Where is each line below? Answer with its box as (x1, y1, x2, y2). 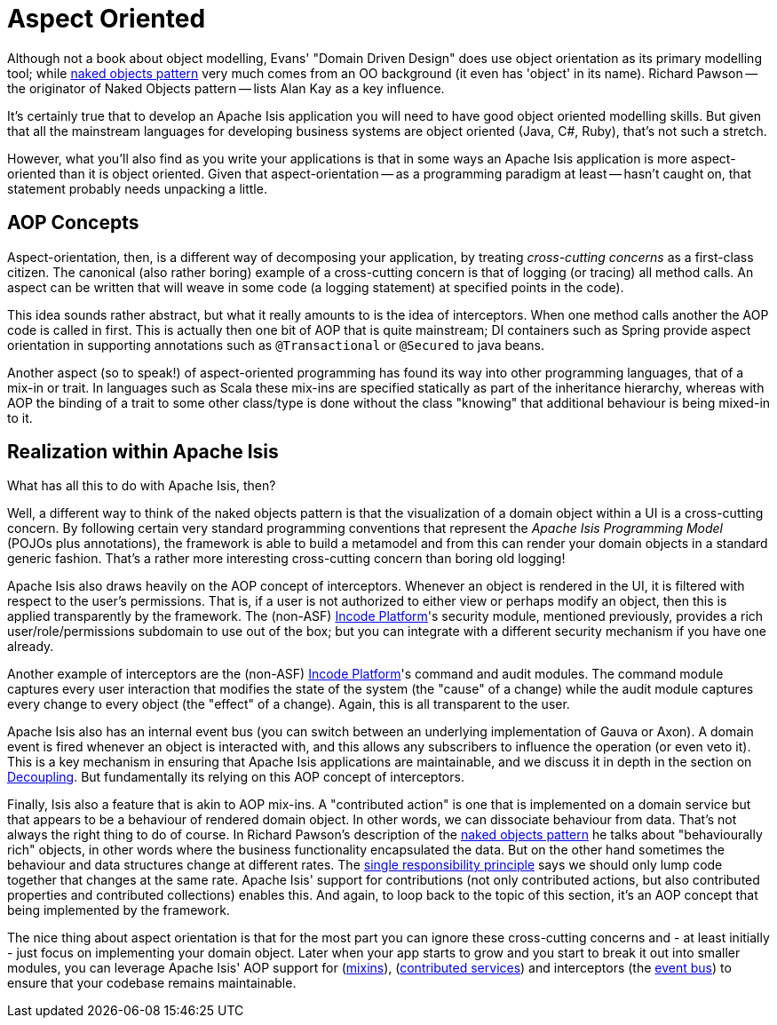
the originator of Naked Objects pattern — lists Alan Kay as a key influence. (7, 80, 445, 96)
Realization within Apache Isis (7, 441, 279, 464)
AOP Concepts (7, 211, 139, 234)
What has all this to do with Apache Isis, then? (7, 478, 276, 494)
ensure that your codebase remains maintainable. (7, 975, 297, 991)
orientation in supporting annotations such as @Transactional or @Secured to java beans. (7, 337, 544, 353)
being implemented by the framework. (7, 902, 230, 918)
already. (7, 639, 54, 655)
